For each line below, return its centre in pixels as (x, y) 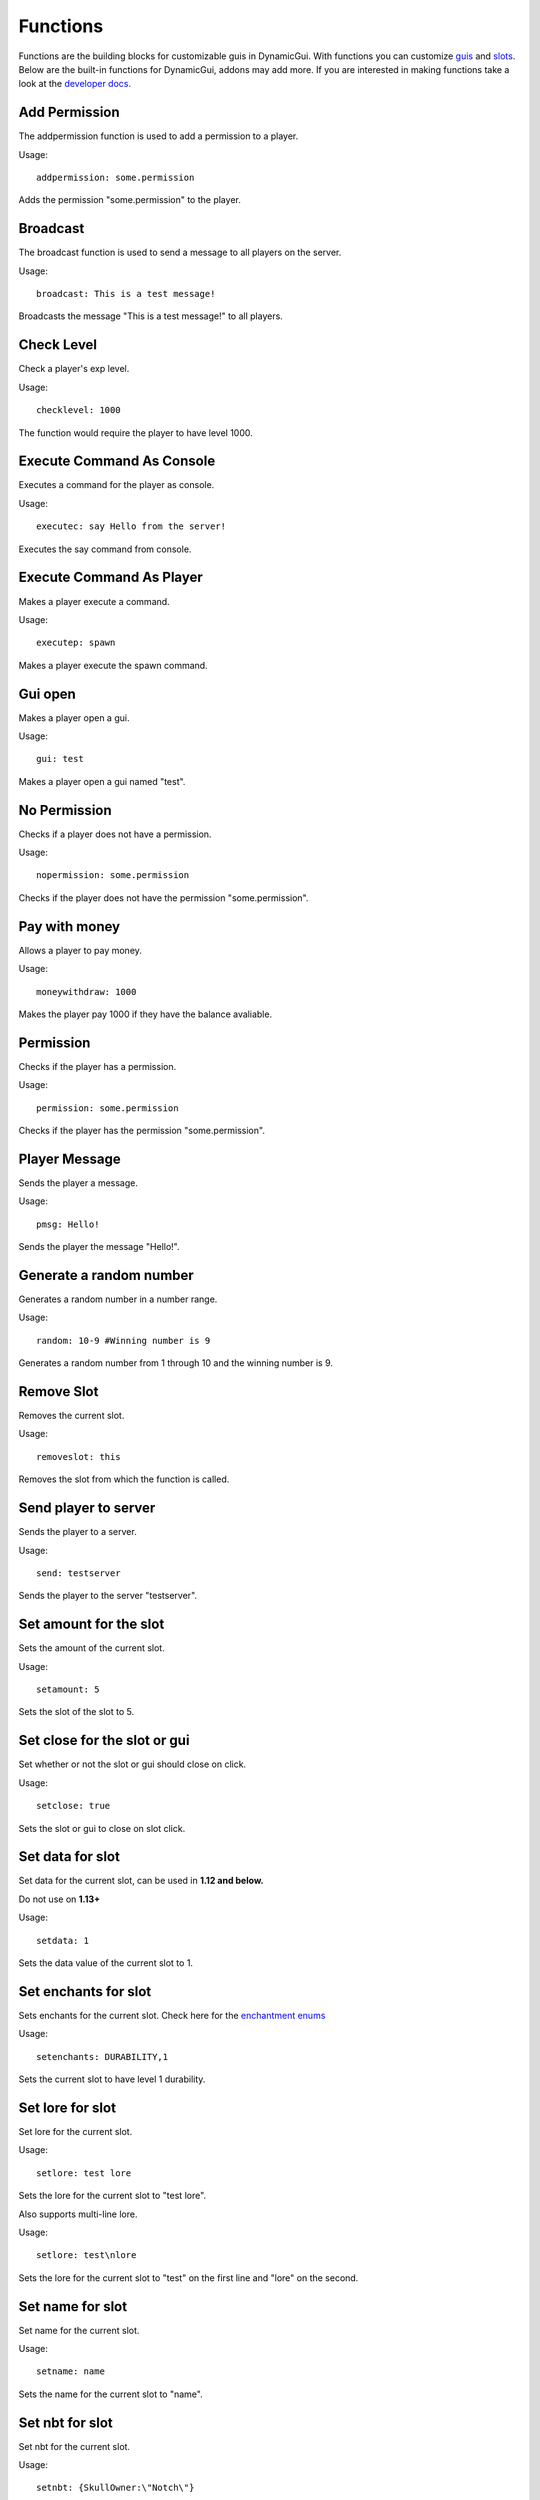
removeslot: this (78, 1456)
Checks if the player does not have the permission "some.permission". (163, 897)
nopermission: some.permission (113, 875)
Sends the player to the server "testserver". (108, 1596)
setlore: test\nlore (86, 2255)
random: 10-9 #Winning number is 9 (123, 1340)
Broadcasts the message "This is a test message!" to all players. (151, 316)
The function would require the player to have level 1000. (136, 432)
